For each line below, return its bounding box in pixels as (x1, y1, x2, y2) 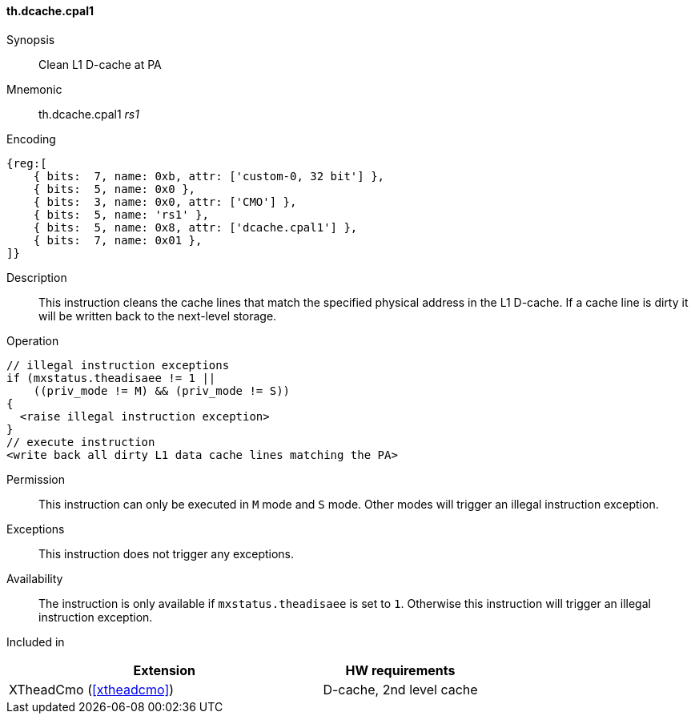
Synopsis (6, 32, 55, 46)
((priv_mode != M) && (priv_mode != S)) (33, 384, 291, 397)
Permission (6, 472, 66, 486)
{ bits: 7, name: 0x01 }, (33, 233, 203, 247)
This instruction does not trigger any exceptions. (38, 546, 295, 561)
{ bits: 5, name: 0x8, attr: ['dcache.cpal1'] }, (33, 220, 358, 234)
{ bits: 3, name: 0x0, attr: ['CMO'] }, (33, 195, 297, 208)
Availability (6, 571, 63, 585)
